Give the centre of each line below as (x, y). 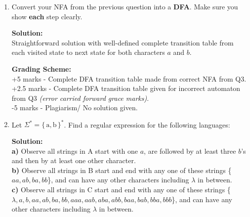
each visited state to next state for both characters (88, 52)
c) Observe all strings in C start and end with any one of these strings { (121, 189)
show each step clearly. (47, 16)
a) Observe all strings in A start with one (75, 151)
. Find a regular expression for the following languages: (147, 124)
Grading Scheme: (41, 68)
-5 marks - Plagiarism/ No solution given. (75, 108)
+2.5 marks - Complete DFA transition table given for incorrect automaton (126, 88)
